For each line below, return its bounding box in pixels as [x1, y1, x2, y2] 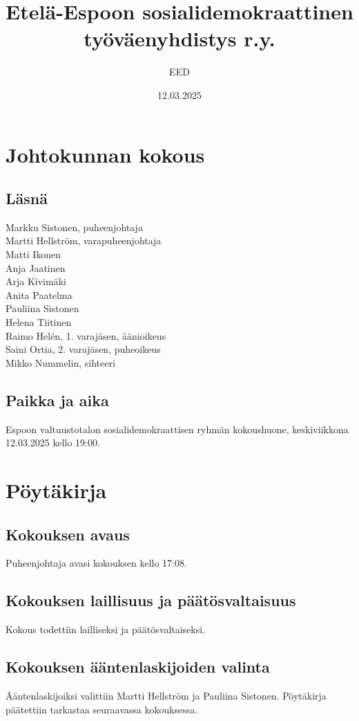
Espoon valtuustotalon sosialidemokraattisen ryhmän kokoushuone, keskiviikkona [6, 421, 349, 436]
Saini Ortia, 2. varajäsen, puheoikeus [6, 342, 161, 356]
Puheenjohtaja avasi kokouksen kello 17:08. [6, 556, 187, 570]
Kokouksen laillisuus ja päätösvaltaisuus [6, 590, 296, 611]
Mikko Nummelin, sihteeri [6, 355, 115, 369]
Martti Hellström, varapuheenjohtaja [6, 233, 162, 248]
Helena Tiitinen [6, 315, 72, 329]
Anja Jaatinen [6, 260, 66, 275]
